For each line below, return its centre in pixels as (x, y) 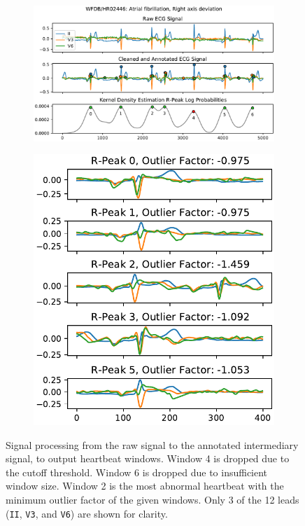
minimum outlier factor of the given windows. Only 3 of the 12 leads (152, 500)
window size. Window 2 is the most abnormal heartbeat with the (145, 486)
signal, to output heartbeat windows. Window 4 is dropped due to (148, 458)
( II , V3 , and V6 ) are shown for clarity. (87, 513)
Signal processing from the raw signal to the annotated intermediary (152, 444)
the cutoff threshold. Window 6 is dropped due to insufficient (137, 472)
